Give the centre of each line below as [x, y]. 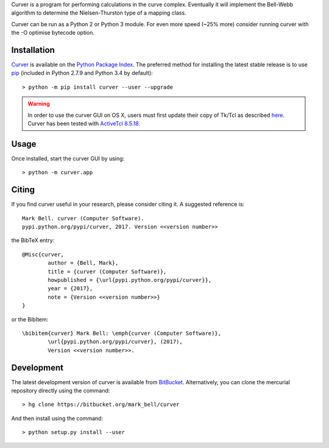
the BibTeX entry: [33, 240]
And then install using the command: [57, 418]
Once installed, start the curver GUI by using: [68, 158]
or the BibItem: [30, 319]
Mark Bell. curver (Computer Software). [83, 218]
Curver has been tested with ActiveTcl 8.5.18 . [84, 124]
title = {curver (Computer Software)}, [107, 271]
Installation [33, 50]
